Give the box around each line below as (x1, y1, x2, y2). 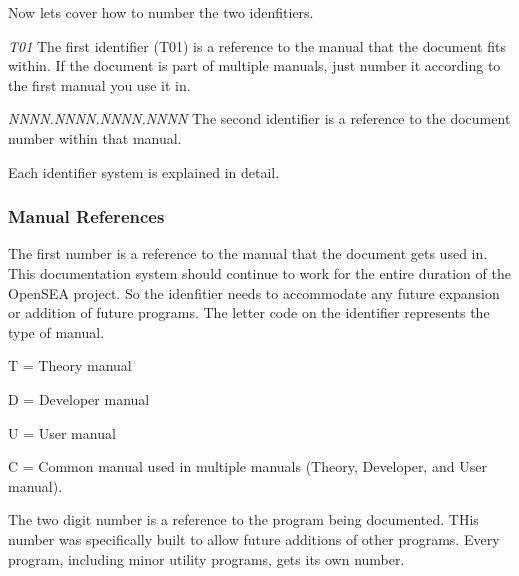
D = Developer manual (8, 388, 150, 409)
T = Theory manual (8, 355, 132, 376)
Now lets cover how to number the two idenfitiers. (8, 2, 314, 22)
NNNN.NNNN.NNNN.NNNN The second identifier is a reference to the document (8, 108, 511, 129)
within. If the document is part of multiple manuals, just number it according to (8, 55, 501, 76)
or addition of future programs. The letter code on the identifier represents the (8, 302, 490, 323)
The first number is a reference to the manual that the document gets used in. (8, 243, 488, 264)
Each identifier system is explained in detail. (8, 161, 280, 182)
